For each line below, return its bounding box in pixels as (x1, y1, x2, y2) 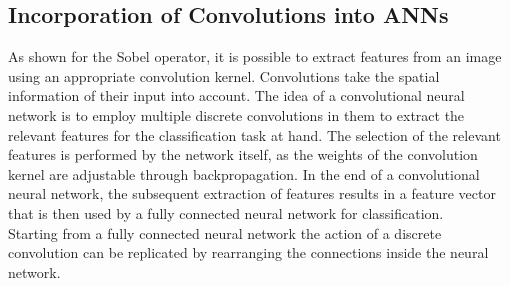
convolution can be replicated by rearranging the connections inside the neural (8, 242, 489, 263)
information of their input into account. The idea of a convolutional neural (8, 85, 465, 106)
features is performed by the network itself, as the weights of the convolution (8, 144, 478, 165)
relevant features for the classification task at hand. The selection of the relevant (8, 124, 501, 145)
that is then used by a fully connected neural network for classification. (8, 202, 444, 223)
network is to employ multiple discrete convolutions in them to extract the (8, 104, 465, 125)
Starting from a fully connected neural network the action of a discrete (8, 222, 442, 243)
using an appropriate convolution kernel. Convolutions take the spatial (8, 65, 440, 86)
